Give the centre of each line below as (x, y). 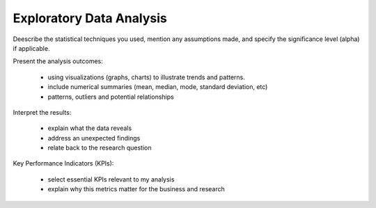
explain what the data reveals (90, 128)
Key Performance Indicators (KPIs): (63, 163)
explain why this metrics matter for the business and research (136, 189)
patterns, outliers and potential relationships (111, 97)
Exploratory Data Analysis (90, 18)
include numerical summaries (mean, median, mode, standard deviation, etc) (158, 87)
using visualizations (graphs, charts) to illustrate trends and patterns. (146, 77)
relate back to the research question (100, 148)
